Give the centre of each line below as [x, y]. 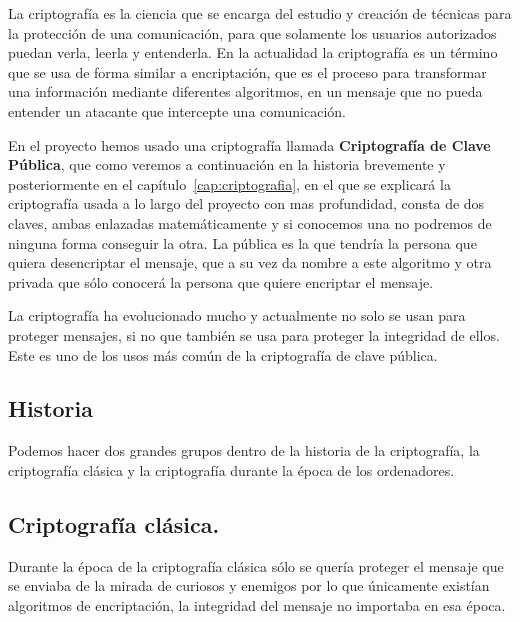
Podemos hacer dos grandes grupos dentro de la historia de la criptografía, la [244, 450]
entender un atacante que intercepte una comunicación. [177, 110]
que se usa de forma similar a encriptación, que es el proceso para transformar [247, 71]
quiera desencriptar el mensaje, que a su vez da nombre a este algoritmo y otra [250, 262]
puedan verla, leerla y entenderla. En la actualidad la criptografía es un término [253, 52]
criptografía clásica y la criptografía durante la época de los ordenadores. [231, 469]
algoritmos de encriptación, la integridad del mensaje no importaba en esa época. [257, 604]
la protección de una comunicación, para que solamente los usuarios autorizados [252, 32]
